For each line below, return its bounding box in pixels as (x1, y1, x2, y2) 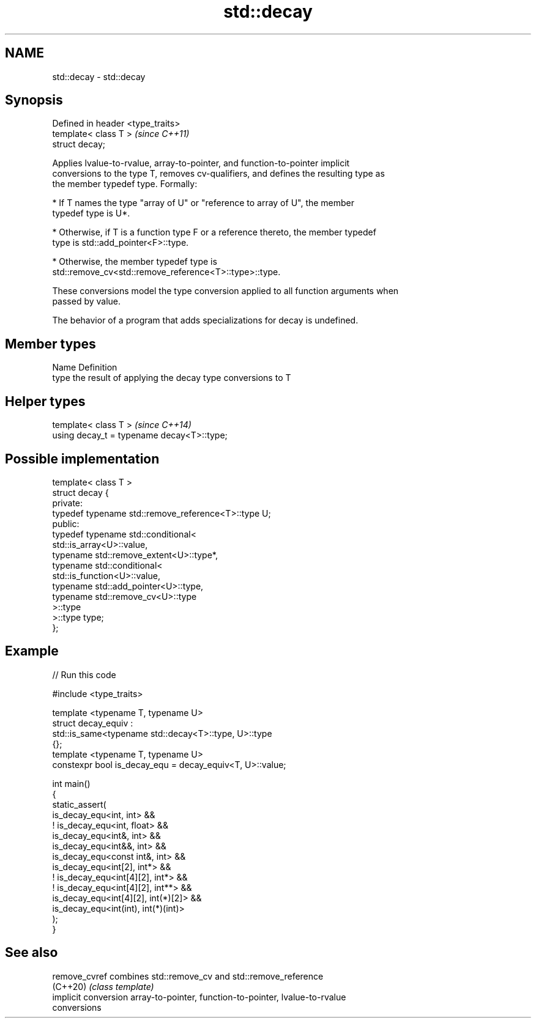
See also (5, 945, 58, 961)
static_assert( (52, 799, 106, 810)
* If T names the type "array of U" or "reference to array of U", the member (52, 198, 355, 209)
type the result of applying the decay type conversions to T (52, 372, 291, 383)
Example (5, 643, 59, 659)
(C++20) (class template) (52, 981, 154, 992)
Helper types (5, 393, 86, 409)
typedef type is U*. (52, 208, 130, 219)
